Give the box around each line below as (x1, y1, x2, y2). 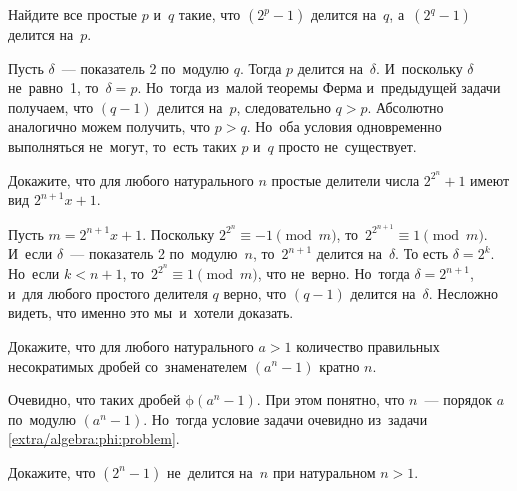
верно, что (223, 282, 287, 303)
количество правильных (296, 335, 440, 356)
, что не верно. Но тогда (257, 263, 410, 284)
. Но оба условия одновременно (246, 116, 442, 137)
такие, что (178, 4, 241, 24)
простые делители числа (271, 169, 420, 190)
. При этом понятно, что (256, 389, 405, 410)
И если (8, 243, 53, 264)
